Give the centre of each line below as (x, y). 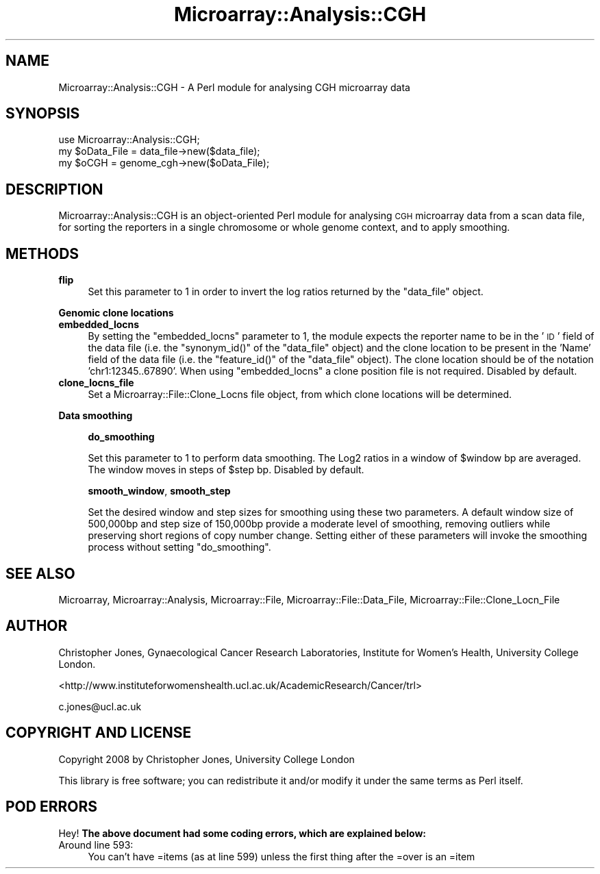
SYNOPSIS (43, 114)
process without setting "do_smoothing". (179, 547)
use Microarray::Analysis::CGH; (129, 140)
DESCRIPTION (54, 189)
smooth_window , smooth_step (159, 491)
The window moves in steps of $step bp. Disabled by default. (226, 470)
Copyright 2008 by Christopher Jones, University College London (207, 759)
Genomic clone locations (116, 313)
